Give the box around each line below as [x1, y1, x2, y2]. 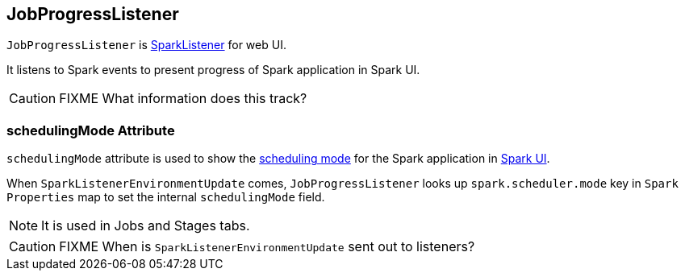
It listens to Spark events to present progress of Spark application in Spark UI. [6, 63, 420, 77]
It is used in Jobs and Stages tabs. [41, 217, 250, 234]
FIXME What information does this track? [59, 90, 307, 107]
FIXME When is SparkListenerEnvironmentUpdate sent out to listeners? [59, 238, 475, 255]
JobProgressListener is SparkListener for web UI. [6, 38, 286, 52]
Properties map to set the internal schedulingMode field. [6, 190, 325, 205]
